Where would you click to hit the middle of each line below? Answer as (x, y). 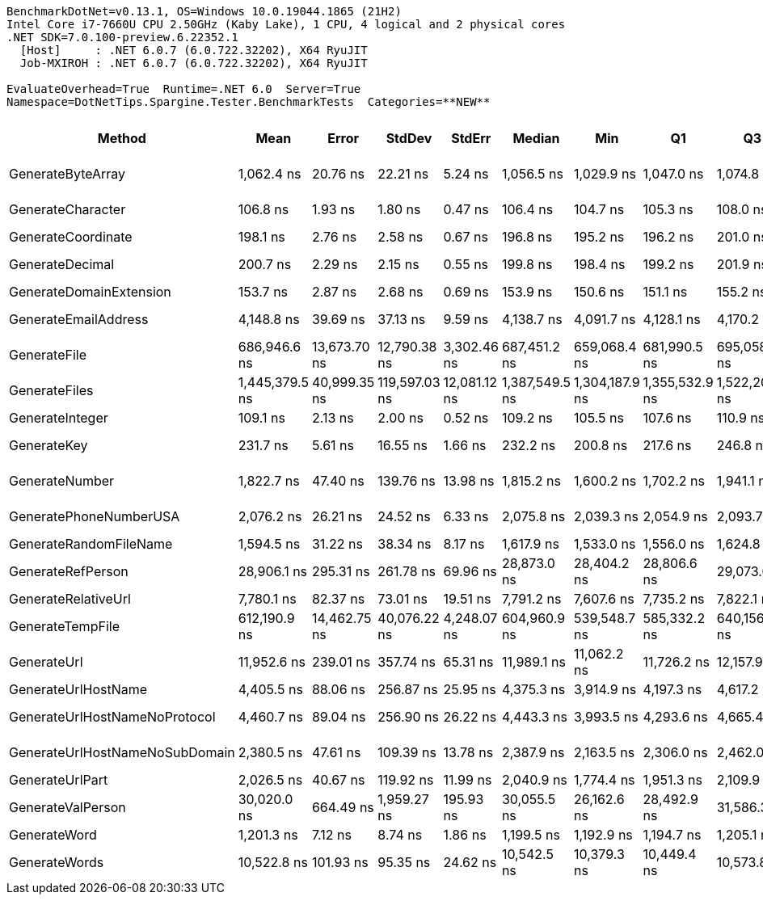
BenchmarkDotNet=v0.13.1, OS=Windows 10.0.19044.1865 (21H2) (204, 11)
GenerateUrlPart (59, 780)
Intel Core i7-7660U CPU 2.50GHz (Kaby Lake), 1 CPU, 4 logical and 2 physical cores (286, 24)
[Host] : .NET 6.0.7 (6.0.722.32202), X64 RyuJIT (194, 50)
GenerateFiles (51, 390)
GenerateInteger (59, 418)
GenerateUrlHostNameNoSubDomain (122, 752)
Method (122, 138)
